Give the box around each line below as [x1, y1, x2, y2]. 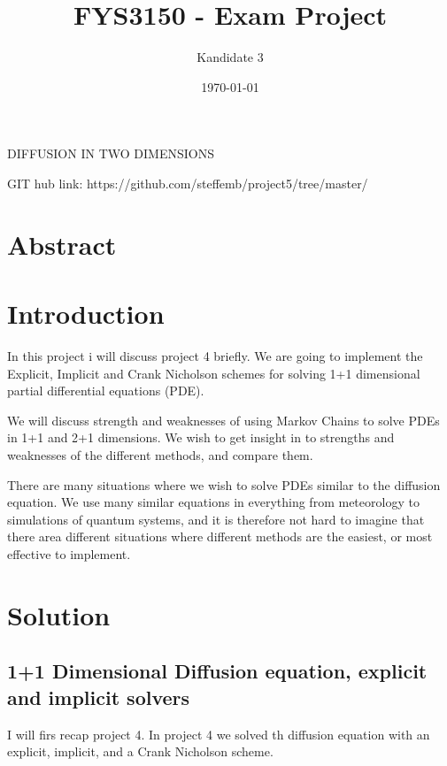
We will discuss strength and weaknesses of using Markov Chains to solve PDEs [7, 410, 440, 429]
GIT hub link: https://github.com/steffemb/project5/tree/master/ [7, 173, 368, 192]
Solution [7, 596, 111, 632]
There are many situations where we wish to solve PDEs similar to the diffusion [7, 475, 441, 494]
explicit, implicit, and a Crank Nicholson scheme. [7, 742, 274, 761]
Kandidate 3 [197, 48, 264, 66]
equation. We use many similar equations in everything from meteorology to [7, 493, 420, 511]
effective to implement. [7, 544, 131, 563]
